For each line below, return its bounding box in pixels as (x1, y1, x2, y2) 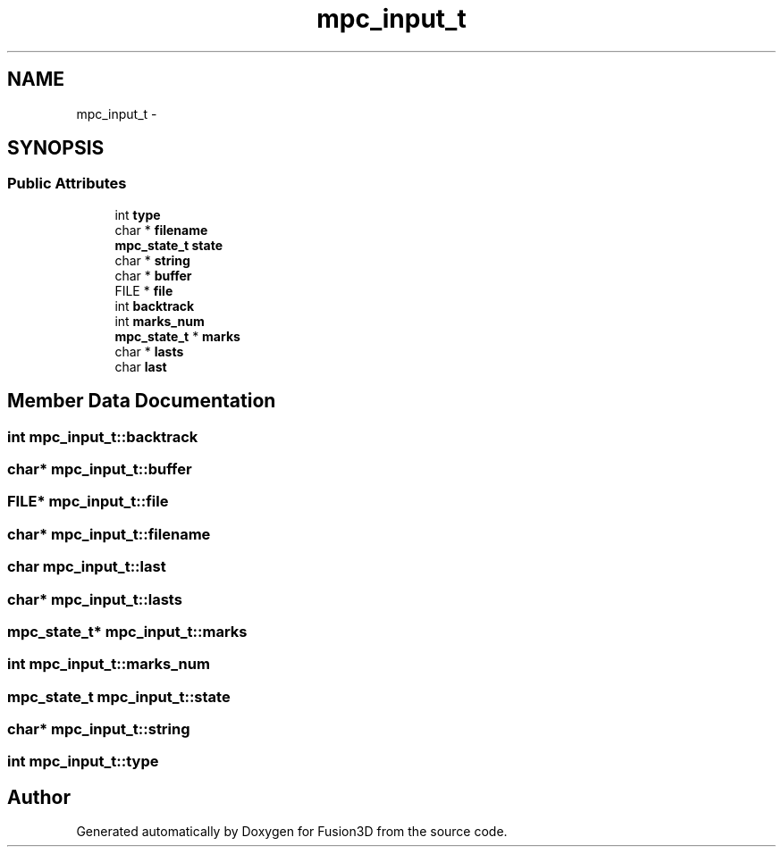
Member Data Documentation (7, 389, 276, 413)
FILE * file (114, 282, 173, 298)
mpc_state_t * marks (114, 328, 240, 344)
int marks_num (114, 313, 205, 329)
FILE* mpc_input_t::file (7, 492, 169, 511)
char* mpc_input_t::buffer (7, 460, 192, 479)
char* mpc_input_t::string (7, 720, 190, 739)
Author (7, 785, 71, 808)
